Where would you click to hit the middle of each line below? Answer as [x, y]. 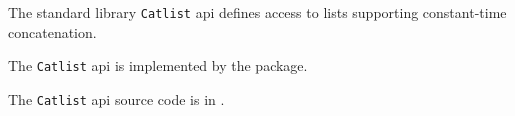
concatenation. [52, 31]
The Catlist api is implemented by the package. [158, 65]
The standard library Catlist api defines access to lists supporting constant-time [257, 12]
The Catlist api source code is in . [116, 98]
